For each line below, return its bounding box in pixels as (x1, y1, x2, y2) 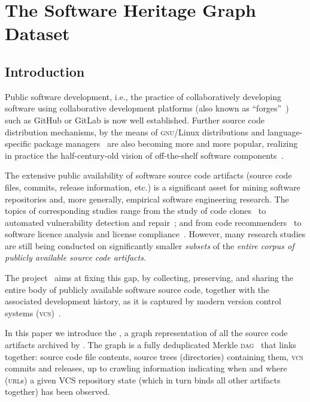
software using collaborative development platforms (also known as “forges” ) (5, 102, 289, 114)
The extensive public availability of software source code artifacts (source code (5, 169, 292, 182)
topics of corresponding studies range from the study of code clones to (5, 204, 266, 217)
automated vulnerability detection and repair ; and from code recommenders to (5, 216, 302, 228)
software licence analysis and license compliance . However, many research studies (5, 228, 306, 240)
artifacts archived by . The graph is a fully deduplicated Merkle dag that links (5, 338, 296, 351)
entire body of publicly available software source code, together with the (5, 283, 270, 295)
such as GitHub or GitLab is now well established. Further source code (5, 113, 265, 126)
